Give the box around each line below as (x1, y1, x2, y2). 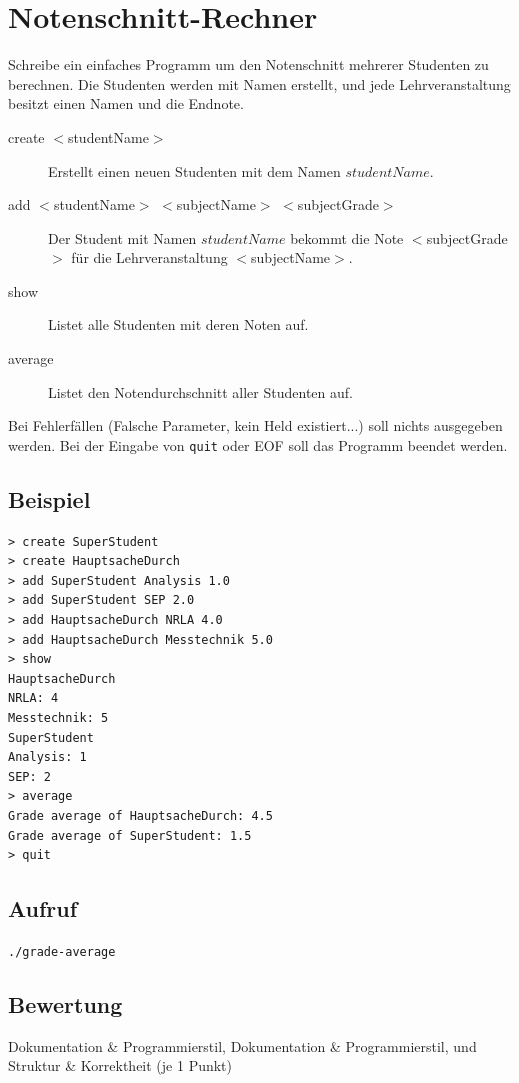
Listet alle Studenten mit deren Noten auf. (48, 314, 309, 335)
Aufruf (8, 893, 78, 924)
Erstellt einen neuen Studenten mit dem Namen (48, 160, 341, 181)
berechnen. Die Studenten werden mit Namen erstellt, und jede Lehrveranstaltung (8, 73, 511, 94)
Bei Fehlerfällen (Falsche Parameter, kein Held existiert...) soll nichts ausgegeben (8, 415, 503, 436)
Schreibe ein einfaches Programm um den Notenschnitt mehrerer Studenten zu (8, 54, 489, 75)
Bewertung (8, 989, 123, 1020)
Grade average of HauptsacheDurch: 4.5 (8, 809, 273, 824)
